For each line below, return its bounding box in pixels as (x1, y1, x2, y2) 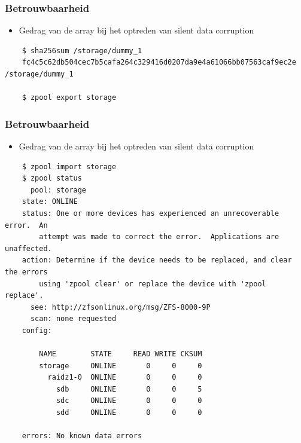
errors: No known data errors (22, 432, 142, 441)
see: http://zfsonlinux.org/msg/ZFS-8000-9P (30, 303, 211, 311)
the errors (5, 267, 48, 276)
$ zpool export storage (22, 93, 117, 102)
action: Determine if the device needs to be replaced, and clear (22, 256, 292, 265)
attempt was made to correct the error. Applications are (39, 233, 279, 242)
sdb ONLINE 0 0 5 (56, 384, 202, 393)
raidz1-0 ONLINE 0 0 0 (47, 373, 202, 382)
